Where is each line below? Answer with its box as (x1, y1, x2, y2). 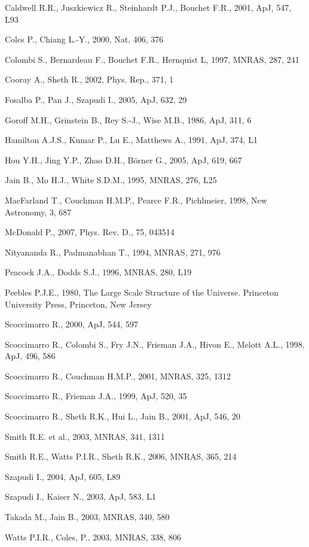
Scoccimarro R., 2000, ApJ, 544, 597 (5, 318, 138, 330)
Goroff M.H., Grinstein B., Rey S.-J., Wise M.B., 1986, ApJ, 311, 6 (5, 113, 252, 126)
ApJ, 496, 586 (5, 350, 56, 362)
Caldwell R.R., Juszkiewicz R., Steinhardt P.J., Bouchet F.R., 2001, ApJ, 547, (5, 1, 292, 13)
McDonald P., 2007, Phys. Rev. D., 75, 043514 (5, 226, 175, 238)
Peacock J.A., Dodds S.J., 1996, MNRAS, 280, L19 (5, 266, 192, 278)
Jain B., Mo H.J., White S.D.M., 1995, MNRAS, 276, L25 (5, 174, 217, 186)
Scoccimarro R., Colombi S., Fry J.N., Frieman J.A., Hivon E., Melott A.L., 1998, (5, 338, 305, 350)
